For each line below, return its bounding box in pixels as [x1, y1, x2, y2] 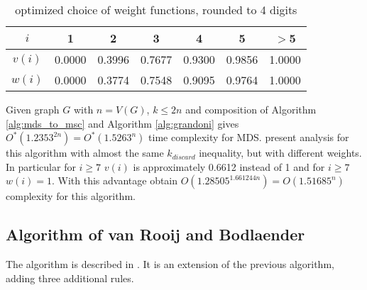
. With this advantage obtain [52, 173, 178, 188]
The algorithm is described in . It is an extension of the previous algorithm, [6, 257, 334, 272]
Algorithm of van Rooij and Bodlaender [6, 223, 305, 245]
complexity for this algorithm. [6, 189, 136, 203]
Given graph [6, 102, 60, 116]
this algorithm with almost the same [6, 145, 164, 160]
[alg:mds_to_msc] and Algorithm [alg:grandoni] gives [6, 116, 239, 130]
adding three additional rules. [6, 270, 134, 285]
